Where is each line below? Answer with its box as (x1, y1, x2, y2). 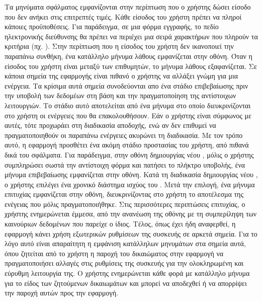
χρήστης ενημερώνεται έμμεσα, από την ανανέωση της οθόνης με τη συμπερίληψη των (5, 208, 257, 219)
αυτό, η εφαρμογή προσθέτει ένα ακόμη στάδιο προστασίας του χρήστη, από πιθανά (5, 139, 249, 150)
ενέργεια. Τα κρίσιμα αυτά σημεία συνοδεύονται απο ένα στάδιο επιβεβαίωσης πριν (5, 80, 248, 91)
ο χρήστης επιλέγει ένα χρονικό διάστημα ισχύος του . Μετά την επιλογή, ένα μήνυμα (5, 179, 255, 189)
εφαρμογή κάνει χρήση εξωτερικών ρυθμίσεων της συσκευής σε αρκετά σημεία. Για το (5, 228, 257, 239)
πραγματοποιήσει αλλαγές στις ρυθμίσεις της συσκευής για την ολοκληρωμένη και (5, 258, 244, 268)
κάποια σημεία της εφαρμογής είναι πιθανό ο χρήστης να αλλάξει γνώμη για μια (5, 70, 238, 81)
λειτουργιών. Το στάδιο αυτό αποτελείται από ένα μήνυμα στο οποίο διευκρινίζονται (5, 100, 251, 110)
